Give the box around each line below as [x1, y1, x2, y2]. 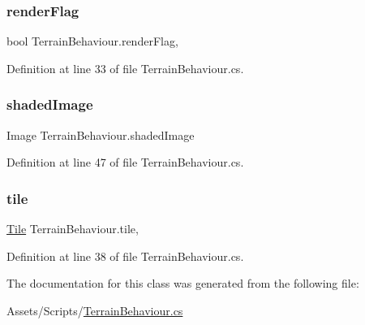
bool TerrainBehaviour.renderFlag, [6, 32, 178, 50]
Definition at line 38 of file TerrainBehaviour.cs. [6, 247, 244, 264]
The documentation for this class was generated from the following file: [6, 275, 359, 292]
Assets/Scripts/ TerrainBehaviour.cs [6, 301, 183, 318]
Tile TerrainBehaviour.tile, [6, 220, 139, 237]
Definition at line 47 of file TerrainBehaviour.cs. [6, 154, 244, 171]
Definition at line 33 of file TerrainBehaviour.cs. [6, 59, 244, 76]
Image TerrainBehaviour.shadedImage [6, 126, 195, 143]
